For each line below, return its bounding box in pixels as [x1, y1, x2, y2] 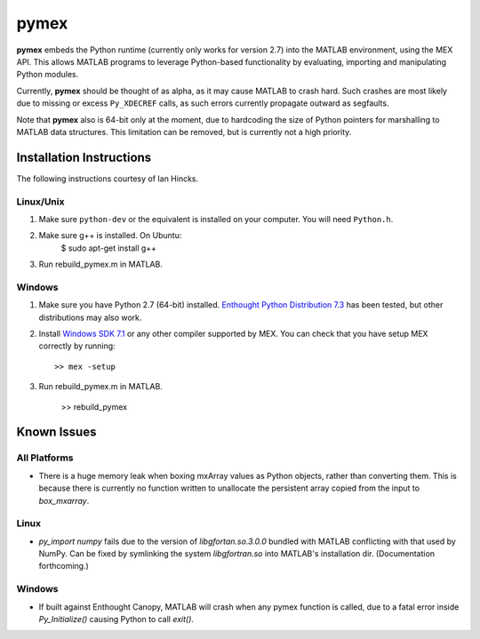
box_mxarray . [38, 495, 90, 506]
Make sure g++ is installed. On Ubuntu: [38, 230, 182, 241]
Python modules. [16, 69, 79, 80]
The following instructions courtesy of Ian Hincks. [16, 173, 199, 184]
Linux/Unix [16, 196, 65, 208]
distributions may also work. [38, 312, 142, 323]
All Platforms [16, 451, 75, 464]
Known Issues [16, 425, 97, 440]
